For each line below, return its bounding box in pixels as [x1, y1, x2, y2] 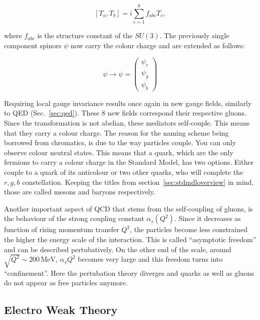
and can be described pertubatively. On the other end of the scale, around [4, 244, 231, 254]
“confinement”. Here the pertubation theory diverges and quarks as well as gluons [4, 267, 254, 278]
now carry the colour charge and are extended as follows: [70, 40, 245, 50]
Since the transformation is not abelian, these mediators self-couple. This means [4, 118, 250, 128]
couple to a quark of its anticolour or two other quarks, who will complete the [4, 167, 243, 177]
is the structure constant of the [37, 30, 133, 41]
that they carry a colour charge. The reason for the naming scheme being [4, 127, 229, 138]
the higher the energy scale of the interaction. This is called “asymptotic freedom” [4, 234, 256, 244]
